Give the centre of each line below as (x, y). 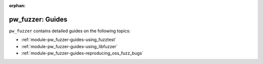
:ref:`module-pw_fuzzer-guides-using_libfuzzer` (69, 46)
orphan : (17, 6)
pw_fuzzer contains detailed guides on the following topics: (70, 31)
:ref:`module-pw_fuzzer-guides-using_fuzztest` (69, 40)
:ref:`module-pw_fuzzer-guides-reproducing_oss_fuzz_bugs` (82, 53)
